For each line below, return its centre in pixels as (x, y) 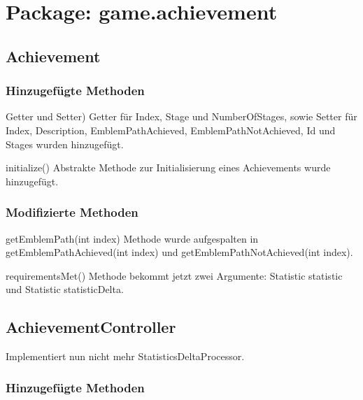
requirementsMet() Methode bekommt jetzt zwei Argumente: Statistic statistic (174, 275)
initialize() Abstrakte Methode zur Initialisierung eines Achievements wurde (168, 167)
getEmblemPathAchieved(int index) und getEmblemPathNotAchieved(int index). (179, 252)
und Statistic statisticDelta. (65, 289)
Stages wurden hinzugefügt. (65, 144)
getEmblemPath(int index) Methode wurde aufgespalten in (132, 238)
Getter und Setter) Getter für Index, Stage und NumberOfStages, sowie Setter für (181, 116)
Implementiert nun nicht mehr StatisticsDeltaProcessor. (125, 356)
